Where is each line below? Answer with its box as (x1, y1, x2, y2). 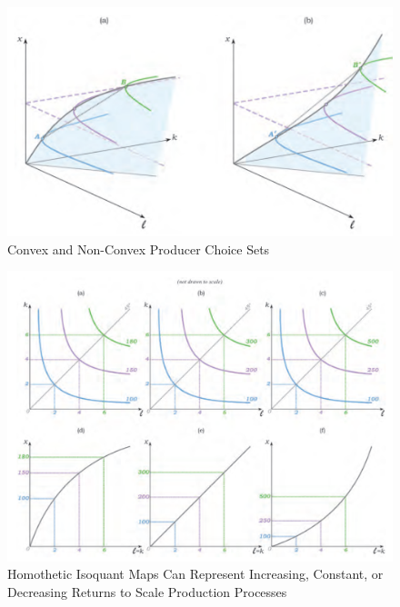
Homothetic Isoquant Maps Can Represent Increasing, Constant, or (7, 564, 384, 583)
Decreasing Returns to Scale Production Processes (7, 582, 287, 601)
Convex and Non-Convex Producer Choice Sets (7, 239, 270, 258)
